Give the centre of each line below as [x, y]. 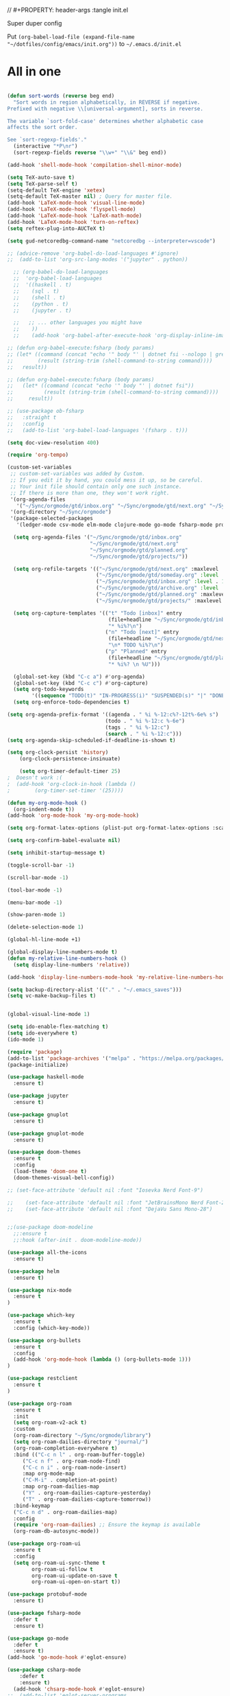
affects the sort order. [42, 127]
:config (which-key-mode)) [52, 1328]
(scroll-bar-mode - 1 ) [38, 878]
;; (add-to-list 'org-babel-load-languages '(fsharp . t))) [98, 430]
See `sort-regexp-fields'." [47, 140]
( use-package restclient [42, 1379]
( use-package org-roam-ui [44, 1544]
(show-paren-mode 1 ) [37, 915]
